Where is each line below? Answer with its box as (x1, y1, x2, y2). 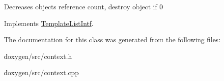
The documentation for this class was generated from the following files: (4, 34, 221, 45)
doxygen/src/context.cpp (4, 67, 79, 78)
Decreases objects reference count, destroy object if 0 (4, 1, 163, 11)
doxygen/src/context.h (4, 51, 72, 61)
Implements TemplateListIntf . (4, 18, 94, 28)
